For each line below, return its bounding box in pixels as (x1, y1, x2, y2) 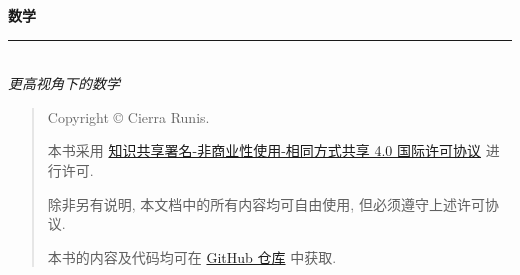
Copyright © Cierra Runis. (47, 106, 210, 127)
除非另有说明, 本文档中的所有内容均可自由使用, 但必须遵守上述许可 (47, 193, 485, 214)
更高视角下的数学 (8, 73, 120, 94)
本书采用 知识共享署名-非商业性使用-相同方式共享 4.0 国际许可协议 (47, 140, 482, 161)
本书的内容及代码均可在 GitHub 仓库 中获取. (47, 246, 337, 267)
